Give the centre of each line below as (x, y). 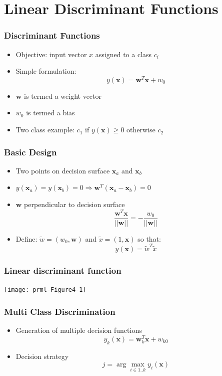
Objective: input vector (51, 54)
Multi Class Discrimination (60, 311)
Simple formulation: (46, 71)
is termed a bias (50, 113)
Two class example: (45, 130)
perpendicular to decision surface (74, 204)
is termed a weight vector (63, 96)
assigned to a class (123, 54)
